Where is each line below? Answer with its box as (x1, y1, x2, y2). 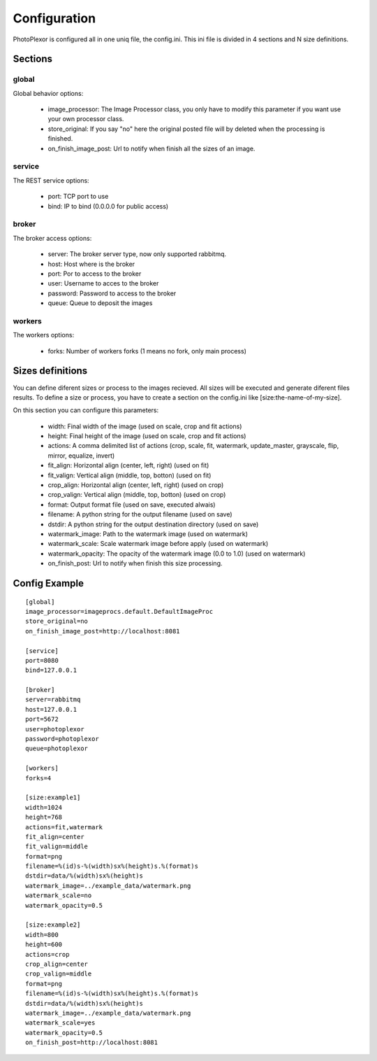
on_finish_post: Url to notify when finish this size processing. (47, 559, 223, 568)
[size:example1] (25, 794, 81, 801)
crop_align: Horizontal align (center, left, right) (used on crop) (47, 481, 224, 489)
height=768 (25, 813, 63, 822)
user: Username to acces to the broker (47, 279, 159, 288)
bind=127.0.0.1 (25, 666, 77, 675)
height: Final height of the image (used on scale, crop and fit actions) (47, 432, 246, 440)
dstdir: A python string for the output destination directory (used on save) (47, 520, 259, 528)
